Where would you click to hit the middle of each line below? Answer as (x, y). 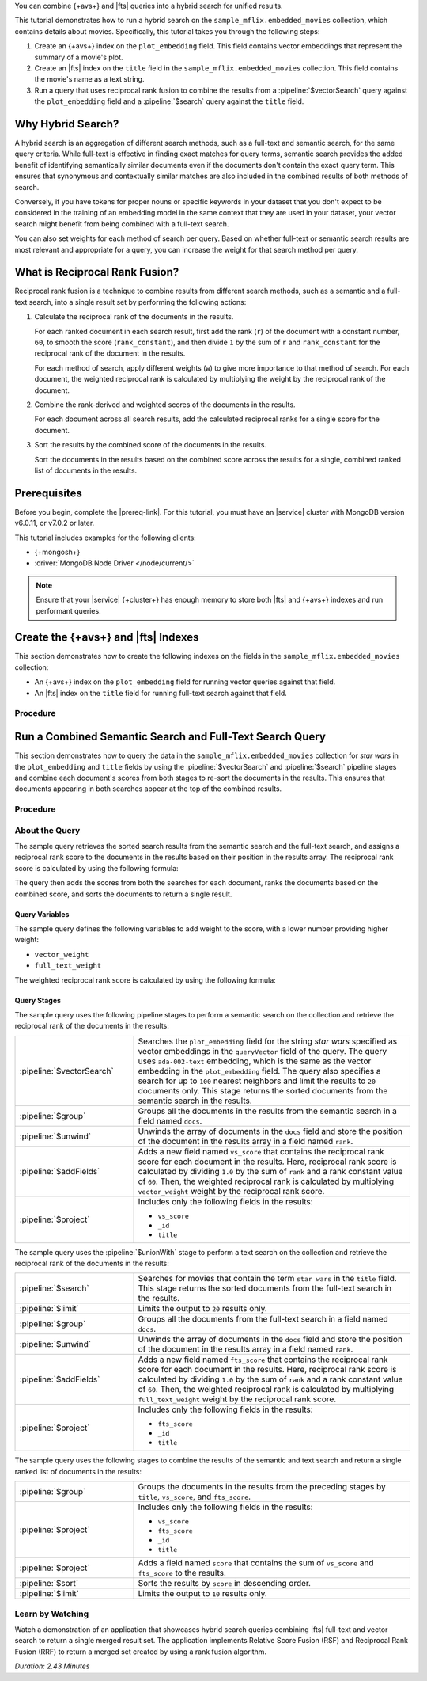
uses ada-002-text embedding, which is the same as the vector (255, 1061)
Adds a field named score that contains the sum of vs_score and (256, 1563)
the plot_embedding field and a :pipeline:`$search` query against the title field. (169, 101)
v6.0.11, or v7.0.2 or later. (55, 523)
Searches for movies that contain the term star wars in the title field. (267, 1279)
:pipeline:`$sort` (49, 1584)
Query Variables (42, 914)
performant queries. (69, 610)
